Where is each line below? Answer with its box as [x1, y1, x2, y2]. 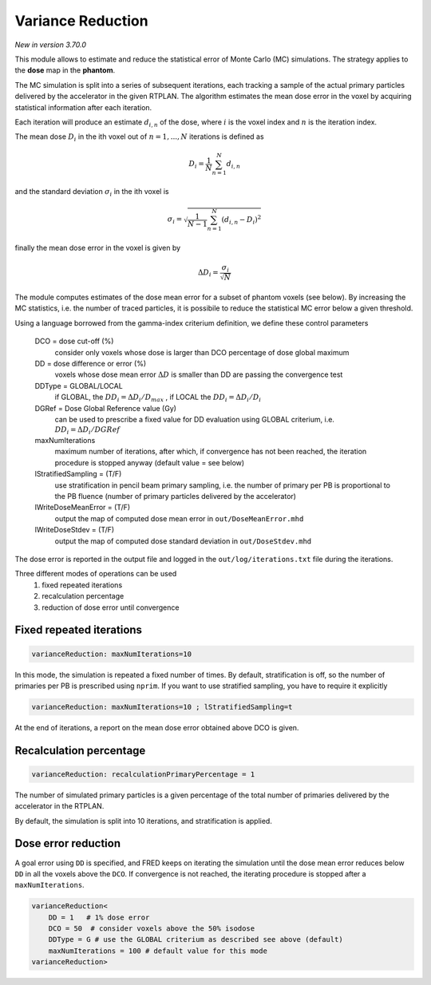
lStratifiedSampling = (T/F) [34, 469, 122, 479]
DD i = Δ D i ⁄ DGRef [54, 425, 121, 437]
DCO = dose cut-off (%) [34, 336, 114, 346]
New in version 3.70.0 [14, 40, 87, 49]
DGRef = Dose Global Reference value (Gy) [34, 403, 177, 413]
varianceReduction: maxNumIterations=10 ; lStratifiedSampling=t [31, 702, 293, 711]
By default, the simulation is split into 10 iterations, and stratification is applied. [14, 816, 273, 825]
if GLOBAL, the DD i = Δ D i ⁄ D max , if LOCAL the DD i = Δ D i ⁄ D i [54, 392, 262, 403]
